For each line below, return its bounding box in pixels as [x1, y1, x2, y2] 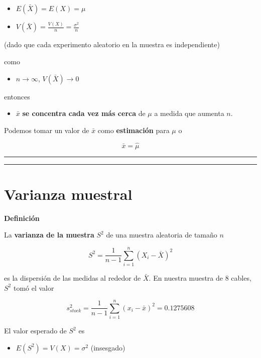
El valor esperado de [4, 325, 67, 336]
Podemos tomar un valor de [4, 125, 89, 135]
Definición [4, 212, 40, 223]
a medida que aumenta [154, 108, 224, 118]
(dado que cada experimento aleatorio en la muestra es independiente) [4, 39, 220, 50]
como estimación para [97, 125, 170, 135]
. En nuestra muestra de [149, 272, 223, 283]
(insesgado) [90, 342, 125, 352]
